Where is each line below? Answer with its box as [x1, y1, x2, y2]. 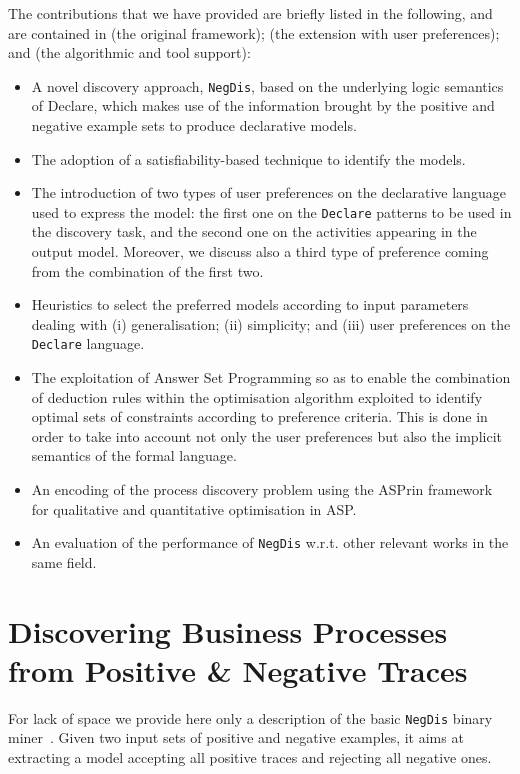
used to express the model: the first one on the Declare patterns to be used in [31, 201, 512, 222]
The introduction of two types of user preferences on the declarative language [31, 182, 506, 203]
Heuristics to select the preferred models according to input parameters [31, 294, 469, 315]
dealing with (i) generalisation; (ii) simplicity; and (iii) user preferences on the [31, 313, 511, 334]
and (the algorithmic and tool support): [8, 42, 251, 63]
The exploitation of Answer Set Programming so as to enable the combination [31, 367, 511, 388]
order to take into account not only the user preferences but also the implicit [31, 425, 502, 446]
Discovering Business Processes [8, 610, 448, 651]
